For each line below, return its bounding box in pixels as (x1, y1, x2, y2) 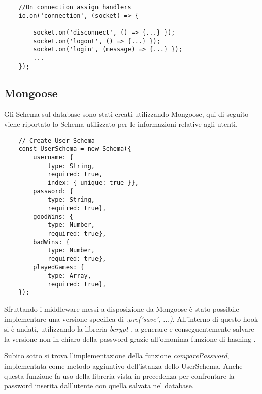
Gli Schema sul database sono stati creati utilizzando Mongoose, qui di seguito (4, 109, 249, 119)
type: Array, (47, 272, 91, 280)
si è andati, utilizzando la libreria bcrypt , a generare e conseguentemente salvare (4, 323, 254, 334)
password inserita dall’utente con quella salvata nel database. (4, 380, 194, 391)
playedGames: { (33, 264, 84, 271)
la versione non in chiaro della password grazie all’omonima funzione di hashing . (4, 333, 256, 344)
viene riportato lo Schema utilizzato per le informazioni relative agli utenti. (4, 119, 238, 129)
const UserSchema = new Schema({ (18, 145, 132, 153)
